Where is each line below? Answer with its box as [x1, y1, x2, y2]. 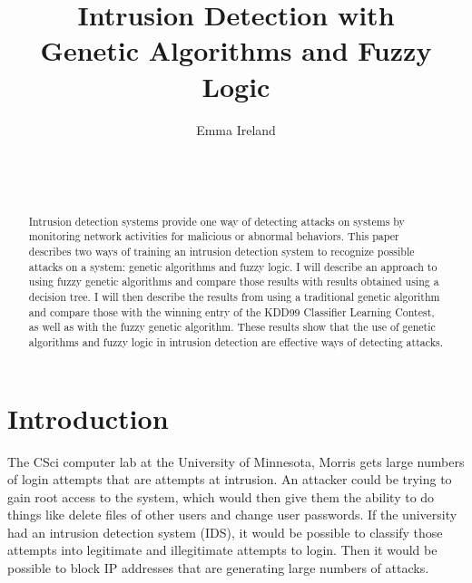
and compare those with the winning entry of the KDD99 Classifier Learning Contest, [28, 304, 435, 319]
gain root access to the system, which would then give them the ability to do [7, 487, 435, 506]
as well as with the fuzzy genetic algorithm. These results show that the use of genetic [28, 319, 436, 335]
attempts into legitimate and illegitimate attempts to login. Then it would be [7, 540, 438, 559]
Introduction [7, 399, 169, 436]
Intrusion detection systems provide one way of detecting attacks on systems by [28, 213, 405, 228]
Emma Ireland [196, 120, 276, 139]
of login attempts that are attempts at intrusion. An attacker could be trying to [7, 470, 452, 489]
